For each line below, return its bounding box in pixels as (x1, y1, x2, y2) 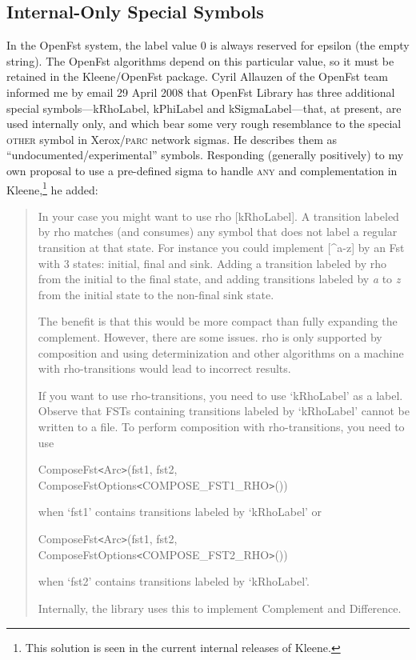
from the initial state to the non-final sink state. (38, 286, 274, 302)
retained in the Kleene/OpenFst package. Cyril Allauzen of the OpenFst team (6, 68, 389, 85)
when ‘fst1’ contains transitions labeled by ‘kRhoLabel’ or (38, 503, 322, 520)
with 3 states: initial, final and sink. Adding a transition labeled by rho (38, 254, 387, 271)
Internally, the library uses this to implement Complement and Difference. (38, 599, 402, 616)
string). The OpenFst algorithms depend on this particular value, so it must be (6, 52, 394, 69)
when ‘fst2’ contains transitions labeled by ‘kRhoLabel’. (38, 573, 310, 590)
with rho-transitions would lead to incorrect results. (38, 360, 291, 377)
